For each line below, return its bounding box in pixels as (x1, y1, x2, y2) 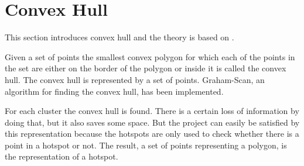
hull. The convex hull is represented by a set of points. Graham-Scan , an (5, 73, 265, 85)
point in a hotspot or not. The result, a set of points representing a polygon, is (5, 139, 287, 151)
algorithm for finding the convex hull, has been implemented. (5, 85, 224, 97)
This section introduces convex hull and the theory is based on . (5, 31, 234, 43)
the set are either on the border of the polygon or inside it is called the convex (5, 62, 286, 74)
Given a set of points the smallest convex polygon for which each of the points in (5, 50, 295, 63)
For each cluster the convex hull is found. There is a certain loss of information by (5, 105, 299, 117)
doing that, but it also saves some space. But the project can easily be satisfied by (5, 116, 300, 128)
